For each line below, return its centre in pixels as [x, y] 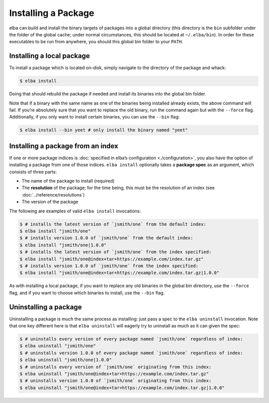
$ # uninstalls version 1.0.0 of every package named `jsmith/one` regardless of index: [132, 353]
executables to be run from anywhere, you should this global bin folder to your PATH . [96, 42]
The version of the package [50, 202]
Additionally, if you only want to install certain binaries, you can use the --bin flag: [95, 117]
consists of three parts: [33, 172]
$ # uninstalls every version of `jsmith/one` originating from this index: [116, 367]
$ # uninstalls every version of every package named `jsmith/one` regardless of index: [132, 339]
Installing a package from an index [64, 146]
